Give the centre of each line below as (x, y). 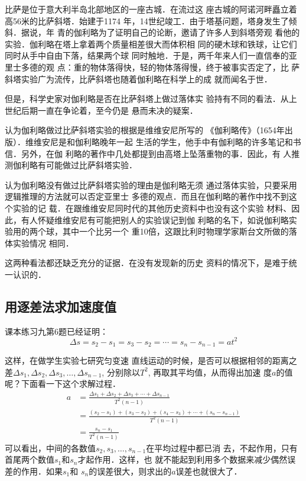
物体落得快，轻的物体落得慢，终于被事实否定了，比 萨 (195, 67)
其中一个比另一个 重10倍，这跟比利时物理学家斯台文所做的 (175, 231)
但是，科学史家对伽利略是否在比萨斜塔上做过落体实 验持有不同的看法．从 (147, 99)
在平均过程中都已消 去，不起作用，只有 (222, 448)
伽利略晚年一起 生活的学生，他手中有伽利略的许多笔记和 (184, 141)
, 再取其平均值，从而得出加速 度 (210, 372)
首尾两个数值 (30, 459)
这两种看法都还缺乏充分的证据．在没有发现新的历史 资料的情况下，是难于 (147, 263)
